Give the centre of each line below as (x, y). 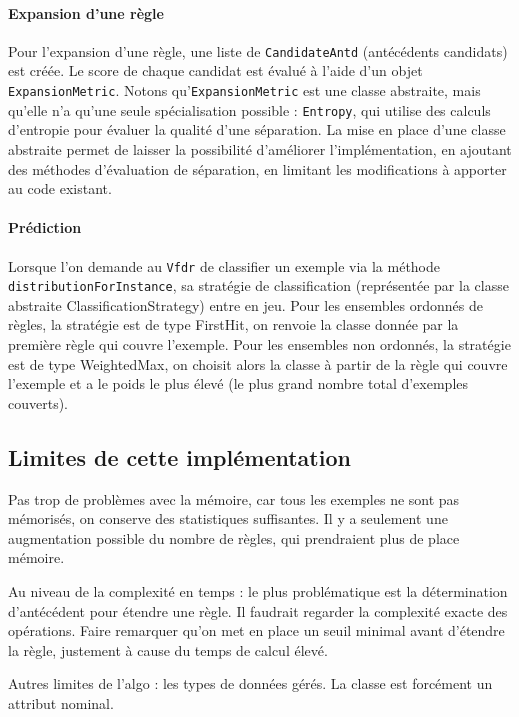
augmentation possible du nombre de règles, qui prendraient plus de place (234, 537)
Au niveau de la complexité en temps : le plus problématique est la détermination (258, 590)
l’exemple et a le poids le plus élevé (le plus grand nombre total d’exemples (238, 383)
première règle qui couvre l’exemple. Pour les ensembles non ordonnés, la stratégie (259, 344)
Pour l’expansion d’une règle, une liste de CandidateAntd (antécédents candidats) (258, 50)
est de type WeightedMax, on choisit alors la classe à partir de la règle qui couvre (258, 363)
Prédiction (45, 227)
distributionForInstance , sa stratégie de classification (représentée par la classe (258, 285)
